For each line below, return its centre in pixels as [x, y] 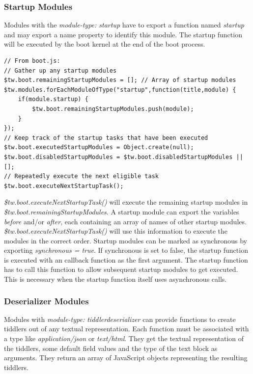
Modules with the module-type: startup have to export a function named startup [124, 25]
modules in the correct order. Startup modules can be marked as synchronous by [126, 240]
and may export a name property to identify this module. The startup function [123, 34]
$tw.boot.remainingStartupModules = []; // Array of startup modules [120, 80]
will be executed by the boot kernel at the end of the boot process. [105, 44]
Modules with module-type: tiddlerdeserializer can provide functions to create [120, 319]
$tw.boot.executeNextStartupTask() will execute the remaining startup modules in [126, 202]
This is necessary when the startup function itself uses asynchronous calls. [115, 279]
